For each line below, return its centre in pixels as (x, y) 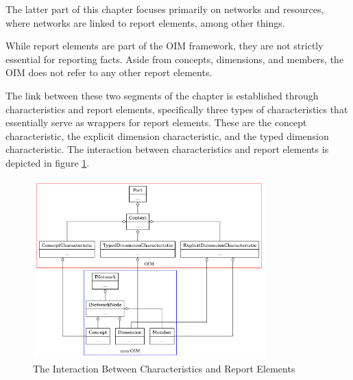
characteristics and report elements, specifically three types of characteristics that (177, 109)
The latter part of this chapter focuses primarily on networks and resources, (165, 9)
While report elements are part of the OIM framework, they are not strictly (165, 46)
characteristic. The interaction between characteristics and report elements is (167, 149)
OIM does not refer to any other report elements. (109, 72)
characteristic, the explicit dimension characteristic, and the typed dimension (167, 135)
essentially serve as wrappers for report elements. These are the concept (156, 122)
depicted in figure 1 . (48, 162)
